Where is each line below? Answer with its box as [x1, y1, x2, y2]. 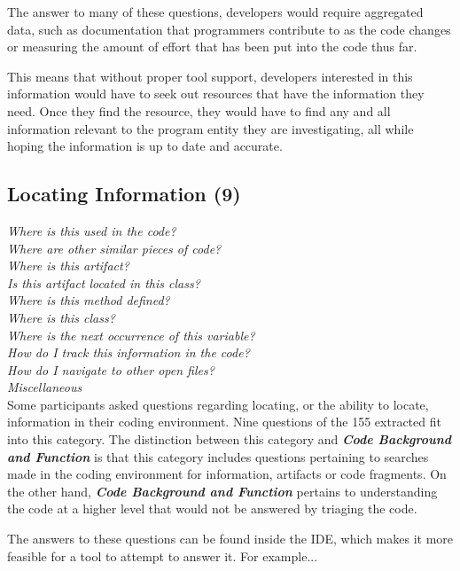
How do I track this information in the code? [7, 343, 250, 362]
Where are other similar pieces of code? [7, 239, 222, 257]
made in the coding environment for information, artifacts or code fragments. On [7, 465, 447, 483]
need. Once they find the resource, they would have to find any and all [7, 101, 391, 120]
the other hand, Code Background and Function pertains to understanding [7, 481, 438, 500]
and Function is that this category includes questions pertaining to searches [7, 447, 429, 465]
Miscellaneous [7, 378, 82, 396]
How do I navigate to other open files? [7, 360, 214, 379]
